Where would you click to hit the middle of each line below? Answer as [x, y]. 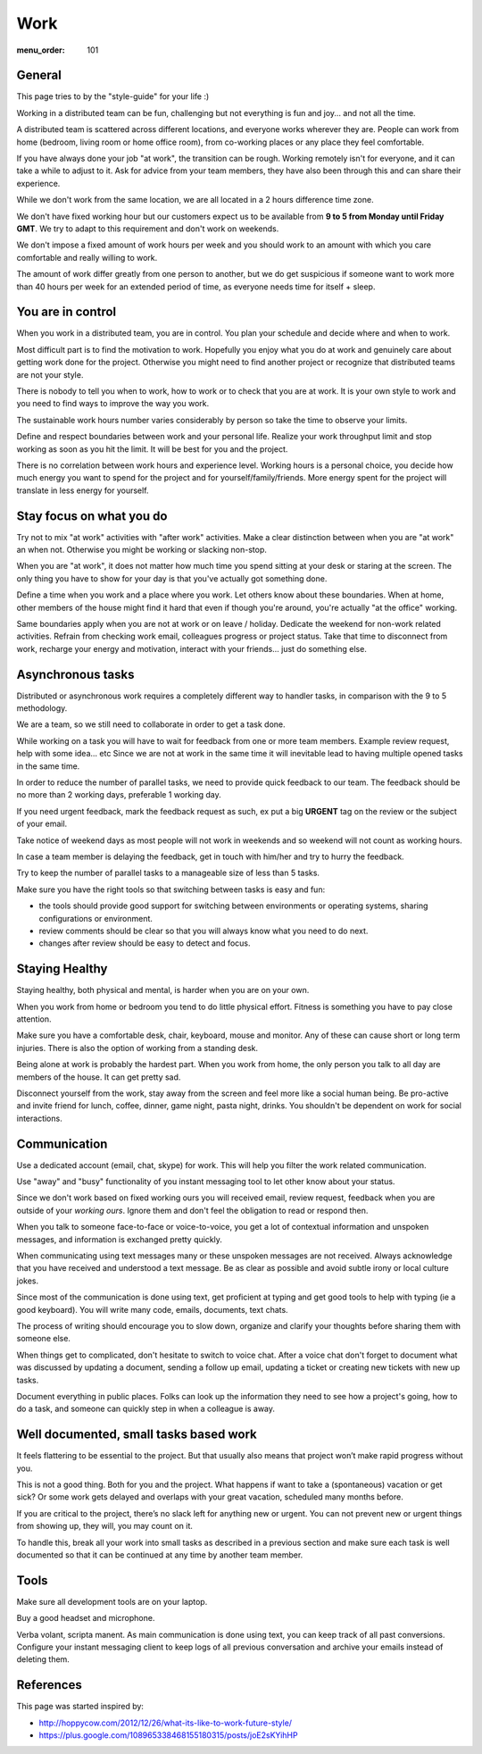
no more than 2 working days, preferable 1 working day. [119, 795]
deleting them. [43, 1659]
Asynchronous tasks [75, 674]
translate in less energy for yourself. [83, 490]
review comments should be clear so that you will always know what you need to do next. [204, 931]
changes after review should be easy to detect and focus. [145, 943]
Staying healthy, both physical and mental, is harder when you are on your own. [163, 990]
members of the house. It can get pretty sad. [99, 1077]
